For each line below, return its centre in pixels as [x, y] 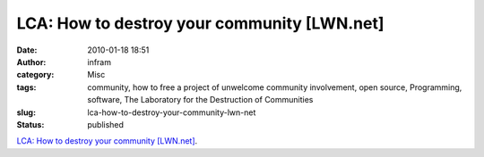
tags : [26, 87]
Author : [31, 62]
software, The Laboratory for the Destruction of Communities [200, 100]
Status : [30, 124]
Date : [27, 50]
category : [35, 75]
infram [99, 62]
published [106, 124]
